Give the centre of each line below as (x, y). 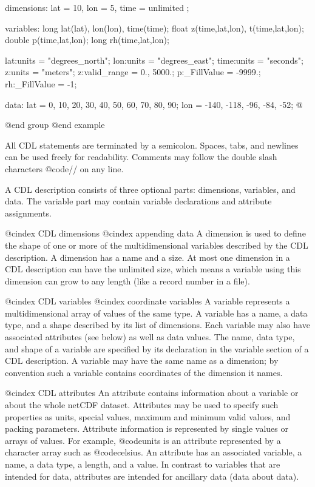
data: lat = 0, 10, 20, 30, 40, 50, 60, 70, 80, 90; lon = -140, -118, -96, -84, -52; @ (154, 104)
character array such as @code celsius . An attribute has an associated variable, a (154, 452)
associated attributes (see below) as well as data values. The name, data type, (150, 337)
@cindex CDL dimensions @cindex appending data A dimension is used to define (155, 233)
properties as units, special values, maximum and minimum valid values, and (148, 416)
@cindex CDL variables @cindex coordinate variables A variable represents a (147, 301)
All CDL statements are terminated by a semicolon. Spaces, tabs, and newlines (152, 145)
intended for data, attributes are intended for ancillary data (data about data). (152, 476)
